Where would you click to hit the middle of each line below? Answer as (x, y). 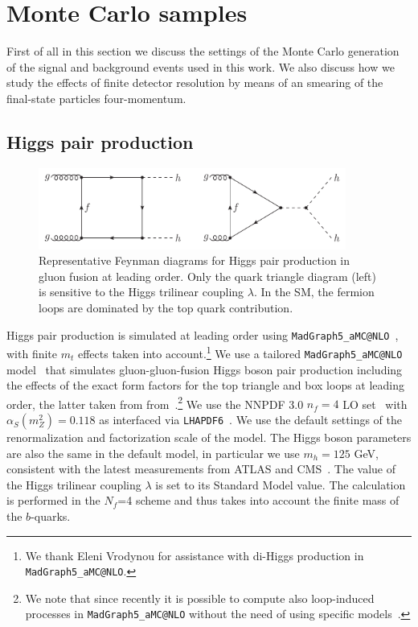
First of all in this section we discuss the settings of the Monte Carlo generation (203, 51)
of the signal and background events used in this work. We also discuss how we (201, 66)
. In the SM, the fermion (314, 292)
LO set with (375, 404)
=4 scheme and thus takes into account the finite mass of (258, 500)
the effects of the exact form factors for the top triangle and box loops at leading (206, 385)
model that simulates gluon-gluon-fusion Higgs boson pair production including (205, 369)
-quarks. (51, 516)
